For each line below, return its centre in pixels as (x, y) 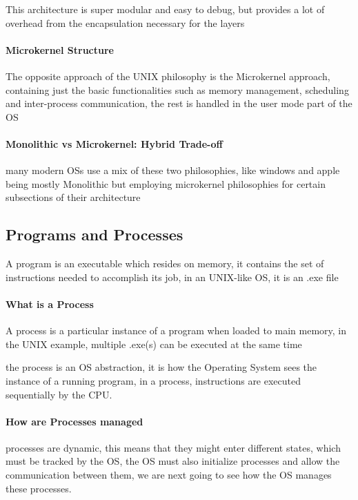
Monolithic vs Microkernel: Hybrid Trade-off (114, 143)
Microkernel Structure (60, 49)
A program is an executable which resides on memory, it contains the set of (165, 263)
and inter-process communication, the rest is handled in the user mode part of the (179, 103)
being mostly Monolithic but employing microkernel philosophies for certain (166, 183)
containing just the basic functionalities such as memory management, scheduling (177, 89)
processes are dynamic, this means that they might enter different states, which (173, 447)
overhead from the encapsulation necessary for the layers (125, 22)
